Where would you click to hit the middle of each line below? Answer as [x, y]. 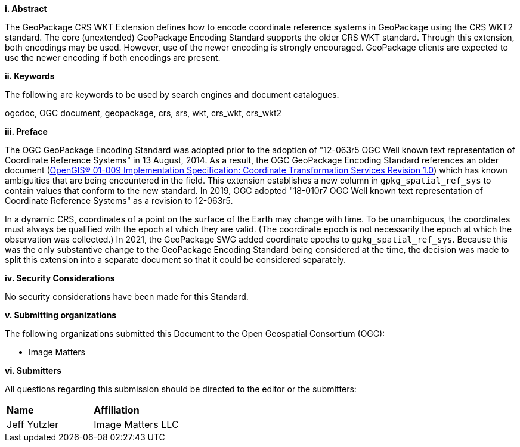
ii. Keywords [30, 76]
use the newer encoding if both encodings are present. [113, 58]
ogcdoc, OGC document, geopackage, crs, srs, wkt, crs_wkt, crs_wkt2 [143, 113]
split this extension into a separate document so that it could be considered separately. [175, 260]
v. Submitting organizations [61, 315]
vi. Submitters [33, 370]
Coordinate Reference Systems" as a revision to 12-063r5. [119, 201]
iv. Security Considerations [60, 278]
